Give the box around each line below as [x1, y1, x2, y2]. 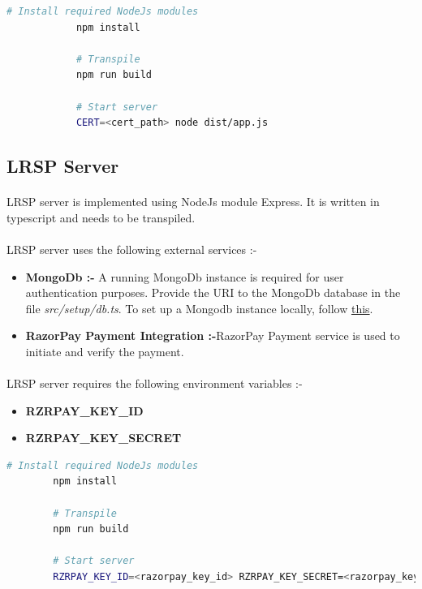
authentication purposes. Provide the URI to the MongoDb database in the [25, 284, 401, 301]
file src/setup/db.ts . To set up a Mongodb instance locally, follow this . [25, 299, 373, 316]
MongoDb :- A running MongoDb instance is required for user [25, 268, 344, 285]
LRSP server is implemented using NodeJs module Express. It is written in [6, 193, 380, 210]
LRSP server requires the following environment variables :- [6, 375, 303, 392]
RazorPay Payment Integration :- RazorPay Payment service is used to [25, 327, 400, 344]
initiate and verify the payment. [25, 342, 184, 359]
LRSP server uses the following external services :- [6, 240, 257, 257]
